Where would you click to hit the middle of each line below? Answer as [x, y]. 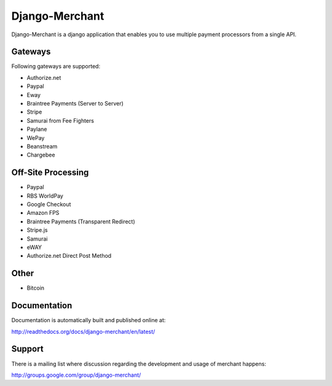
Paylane [37, 129]
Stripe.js [37, 230]
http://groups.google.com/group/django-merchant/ [76, 375]
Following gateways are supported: [56, 66]
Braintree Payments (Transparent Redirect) [81, 222]
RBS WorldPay [45, 196]
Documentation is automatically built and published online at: [89, 320]
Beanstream [42, 146]
